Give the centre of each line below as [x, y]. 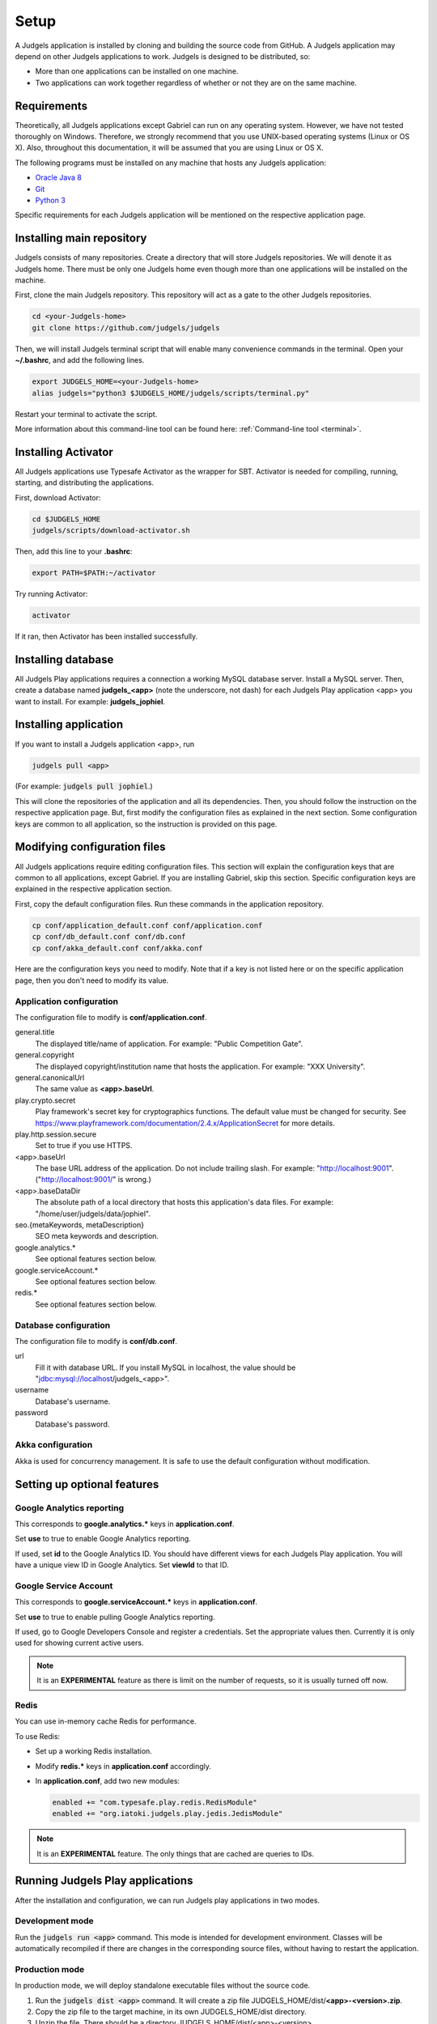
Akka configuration [54, 1445]
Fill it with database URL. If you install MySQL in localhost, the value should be [165, 1367]
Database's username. [73, 1401]
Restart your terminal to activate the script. [86, 414]
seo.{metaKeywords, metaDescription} [80, 1225]
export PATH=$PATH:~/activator [94, 572]
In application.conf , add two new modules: [108, 1780]
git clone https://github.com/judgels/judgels [126, 327]
